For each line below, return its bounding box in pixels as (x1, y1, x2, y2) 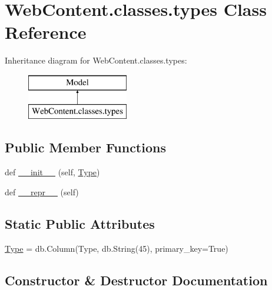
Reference (5, 20, 87, 44)
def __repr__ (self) (5, 185, 79, 198)
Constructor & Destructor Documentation (5, 271, 268, 289)
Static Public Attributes (5, 214, 155, 232)
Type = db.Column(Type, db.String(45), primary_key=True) (5, 242, 228, 254)
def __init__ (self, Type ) (5, 166, 100, 178)
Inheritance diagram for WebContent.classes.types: (5, 54, 187, 66)
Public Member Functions (5, 138, 166, 156)
